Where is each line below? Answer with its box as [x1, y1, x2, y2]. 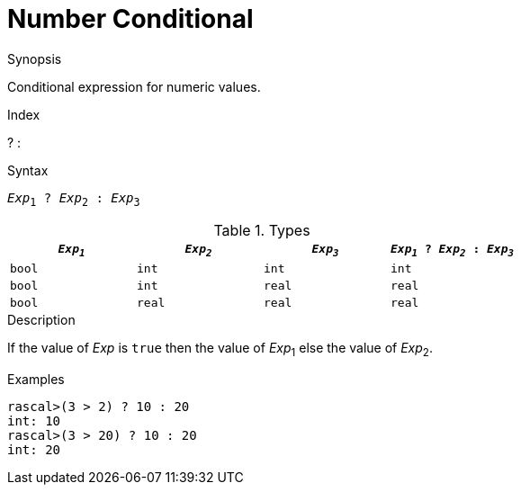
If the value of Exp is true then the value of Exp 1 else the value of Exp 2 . [7, 340, 433, 359]
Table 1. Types [213, 220, 310, 239]
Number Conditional [7, 4, 254, 34]
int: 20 [7, 442, 61, 457]
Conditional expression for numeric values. [7, 78, 261, 94]
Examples [7, 371, 65, 387]
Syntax [7, 162, 49, 178]
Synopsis [7, 50, 62, 67]
